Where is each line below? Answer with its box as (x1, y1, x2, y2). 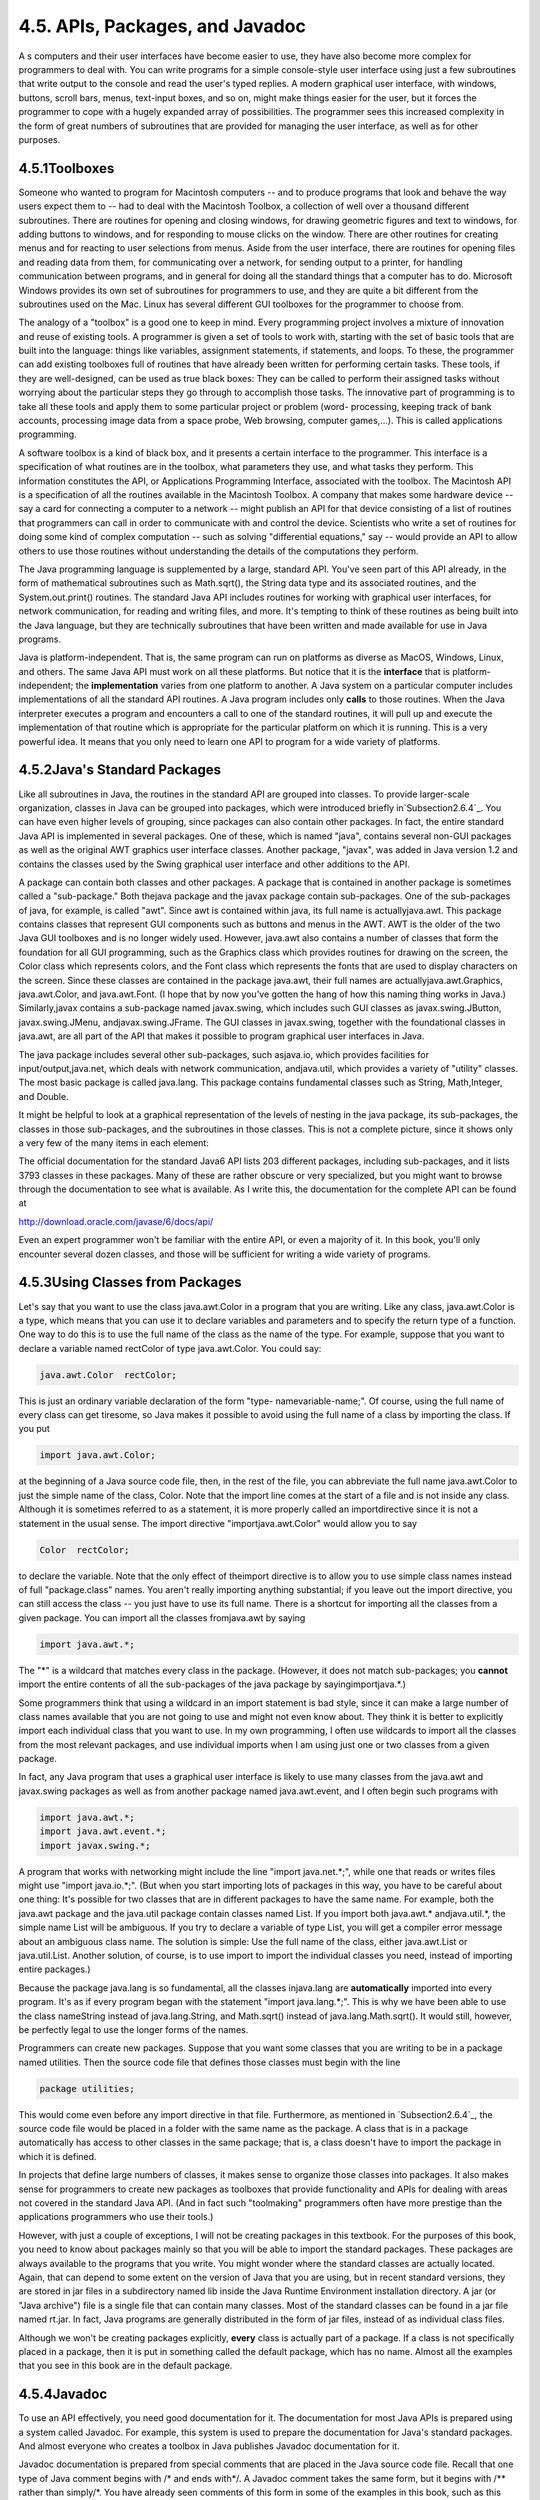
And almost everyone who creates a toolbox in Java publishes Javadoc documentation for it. (18, 2440, 400, 2452)
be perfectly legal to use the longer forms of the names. (18, 2023, 249, 2035)
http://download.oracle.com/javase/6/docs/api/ (18, 1215, 214, 1227)
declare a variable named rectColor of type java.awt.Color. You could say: (18, 1342, 322, 1354)
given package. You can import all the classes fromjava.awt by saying (18, 1611, 306, 1624)
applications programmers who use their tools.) (18, 2211, 214, 2223)
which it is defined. (18, 2150, 97, 2162)
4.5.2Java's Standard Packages (18, 761, 222, 779)
